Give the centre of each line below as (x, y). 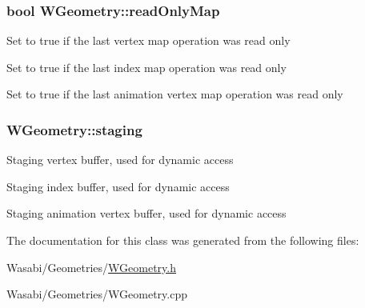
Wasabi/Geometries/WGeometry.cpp (97, 294)
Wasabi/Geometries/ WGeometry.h (92, 267)
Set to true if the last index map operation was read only (146, 67)
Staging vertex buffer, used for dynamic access (120, 160)
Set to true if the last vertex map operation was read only (148, 40)
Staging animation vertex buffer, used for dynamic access (146, 213)
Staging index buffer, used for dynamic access (118, 186)
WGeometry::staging (74, 129)
